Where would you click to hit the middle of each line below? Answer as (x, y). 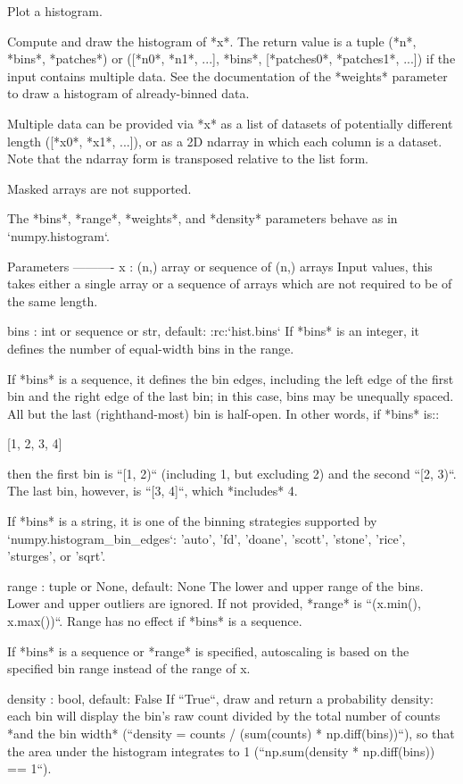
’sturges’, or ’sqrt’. (57, 556)
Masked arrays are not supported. (99, 188)
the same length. (53, 300)
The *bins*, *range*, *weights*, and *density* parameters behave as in (203, 218)
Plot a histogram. (55, 11)
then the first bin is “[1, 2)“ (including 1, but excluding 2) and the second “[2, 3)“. (232, 473)
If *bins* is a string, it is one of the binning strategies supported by (192, 521)
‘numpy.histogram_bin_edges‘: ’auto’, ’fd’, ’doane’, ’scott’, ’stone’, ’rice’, (207, 538)
